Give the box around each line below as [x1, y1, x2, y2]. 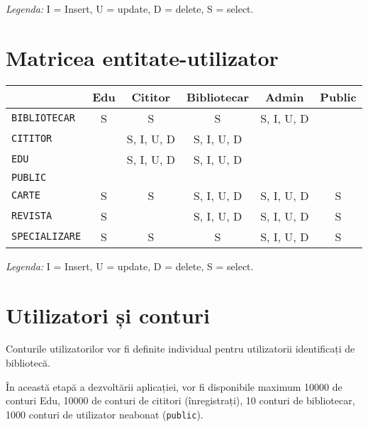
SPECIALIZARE [11, 231, 82, 243]
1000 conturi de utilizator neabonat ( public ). [6, 406, 203, 421]
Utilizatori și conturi [6, 300, 210, 329]
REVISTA [11, 210, 52, 222]
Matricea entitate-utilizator [6, 43, 279, 72]
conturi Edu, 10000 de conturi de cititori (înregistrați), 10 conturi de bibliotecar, [6, 393, 355, 408]
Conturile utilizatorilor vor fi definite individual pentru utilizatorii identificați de [6, 341, 355, 356]
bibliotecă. [6, 355, 51, 370]
